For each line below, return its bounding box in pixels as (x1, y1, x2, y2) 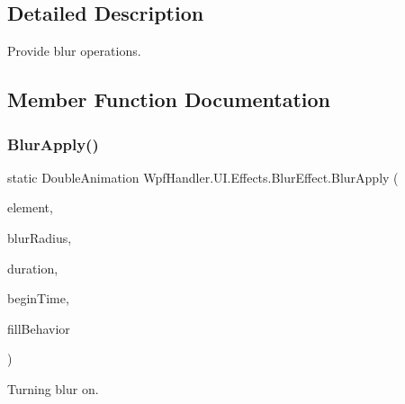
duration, (7, 258, 58, 277)
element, (7, 198, 53, 217)
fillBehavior (7, 319, 70, 337)
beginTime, (7, 289, 69, 308)
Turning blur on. (7, 379, 99, 398)
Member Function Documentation (7, 85, 331, 113)
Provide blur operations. (7, 41, 141, 60)
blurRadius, (7, 228, 72, 247)
